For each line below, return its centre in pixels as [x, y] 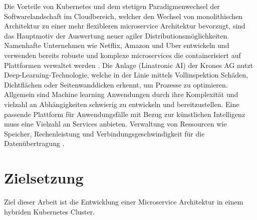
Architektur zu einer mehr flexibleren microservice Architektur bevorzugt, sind [125, 26]
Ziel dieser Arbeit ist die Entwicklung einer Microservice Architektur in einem [124, 202]
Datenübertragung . [34, 143]
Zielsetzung [44, 178]
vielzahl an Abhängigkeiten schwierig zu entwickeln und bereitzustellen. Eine [122, 104]
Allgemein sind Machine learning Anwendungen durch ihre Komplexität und [121, 94]
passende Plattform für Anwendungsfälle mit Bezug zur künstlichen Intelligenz [125, 114]
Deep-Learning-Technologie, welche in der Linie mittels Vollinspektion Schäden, [126, 75]
